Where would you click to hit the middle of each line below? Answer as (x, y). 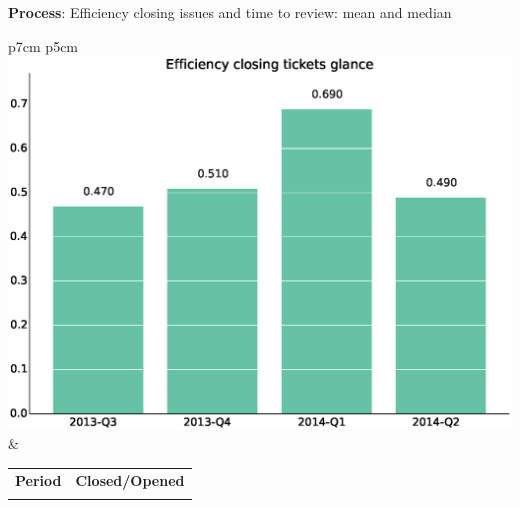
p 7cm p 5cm (43, 45)
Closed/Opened (130, 479)
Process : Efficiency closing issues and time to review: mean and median (230, 12)
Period (38, 479)
